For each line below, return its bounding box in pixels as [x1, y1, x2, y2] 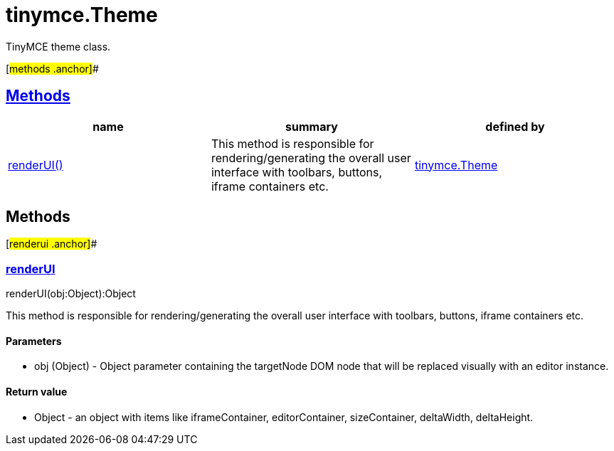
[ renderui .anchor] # [6, 238, 97, 250]
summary [285, 119, 338, 134]
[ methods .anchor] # [6, 62, 99, 75]
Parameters [6, 334, 62, 347]
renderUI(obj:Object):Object [6, 287, 136, 300]
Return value [6, 386, 68, 398]
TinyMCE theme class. [6, 40, 111, 53]
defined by [485, 119, 545, 134]
